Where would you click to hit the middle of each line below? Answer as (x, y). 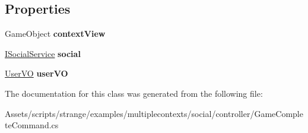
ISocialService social (43, 53)
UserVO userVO (36, 73)
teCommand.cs (32, 125)
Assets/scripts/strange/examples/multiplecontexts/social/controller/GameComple (154, 113)
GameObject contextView (55, 34)
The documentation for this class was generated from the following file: (134, 93)
